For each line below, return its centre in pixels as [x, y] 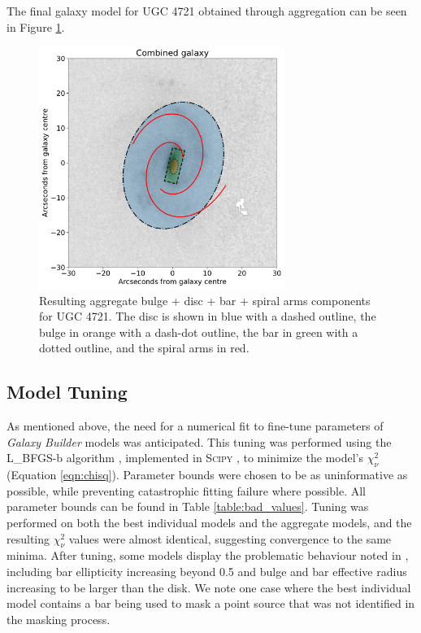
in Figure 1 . [36, 26]
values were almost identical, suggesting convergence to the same [230, 538]
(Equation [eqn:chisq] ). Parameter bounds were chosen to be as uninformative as [207, 475]
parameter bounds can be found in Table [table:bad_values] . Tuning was [188, 506]
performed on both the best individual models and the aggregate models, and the [209, 523]
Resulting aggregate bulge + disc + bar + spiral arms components [205, 300]
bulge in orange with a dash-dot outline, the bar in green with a [199, 332]
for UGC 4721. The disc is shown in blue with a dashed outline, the [208, 316]
